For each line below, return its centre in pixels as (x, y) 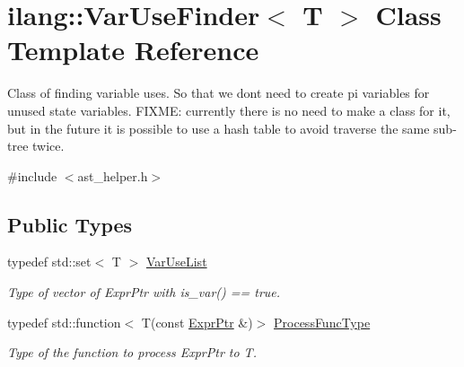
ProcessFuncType (322, 322)
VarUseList (176, 262)
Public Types (70, 224)
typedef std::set (49, 262)
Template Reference (133, 50)
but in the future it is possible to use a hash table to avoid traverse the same (219, 128)
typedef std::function (64, 322)
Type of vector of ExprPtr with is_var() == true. (144, 292)
